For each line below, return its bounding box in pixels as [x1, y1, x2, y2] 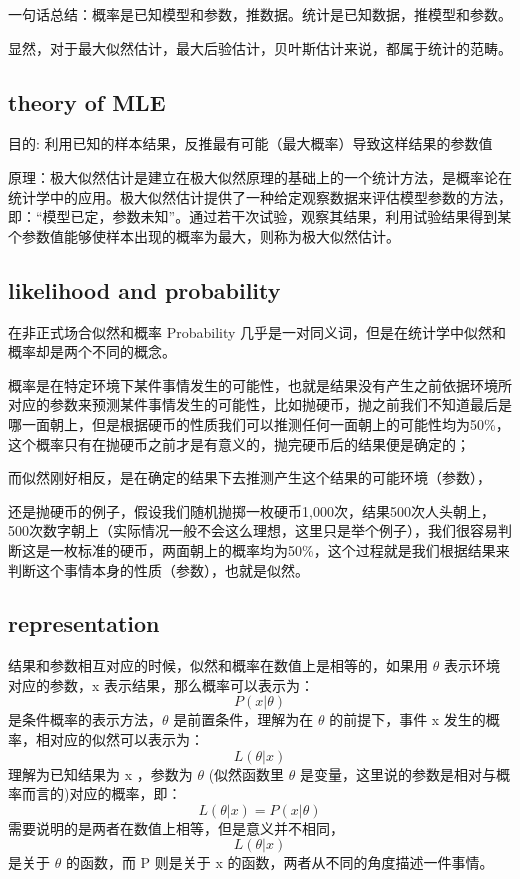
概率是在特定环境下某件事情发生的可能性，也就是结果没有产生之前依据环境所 [8, 374, 512, 395]
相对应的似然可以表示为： [35, 729, 204, 750]
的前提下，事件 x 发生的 [329, 709, 486, 730]
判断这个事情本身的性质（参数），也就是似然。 [8, 559, 309, 580]
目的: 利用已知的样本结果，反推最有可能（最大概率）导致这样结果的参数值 [8, 133, 493, 154]
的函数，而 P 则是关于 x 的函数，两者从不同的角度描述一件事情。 [65, 852, 494, 873]
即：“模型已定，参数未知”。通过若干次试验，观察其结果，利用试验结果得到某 [8, 206, 512, 227]
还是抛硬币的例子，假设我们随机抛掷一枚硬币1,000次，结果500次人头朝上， [8, 500, 495, 521]
